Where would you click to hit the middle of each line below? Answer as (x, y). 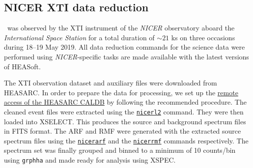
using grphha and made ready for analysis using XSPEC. (90, 160)
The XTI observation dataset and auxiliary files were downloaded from (111, 83)
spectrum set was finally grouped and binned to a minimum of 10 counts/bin (120, 150)
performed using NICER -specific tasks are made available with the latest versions (126, 56)
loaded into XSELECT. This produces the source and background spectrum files (125, 121)
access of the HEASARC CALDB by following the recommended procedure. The (125, 102)
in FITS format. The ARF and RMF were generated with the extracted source (123, 131)
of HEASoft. (22, 66)
